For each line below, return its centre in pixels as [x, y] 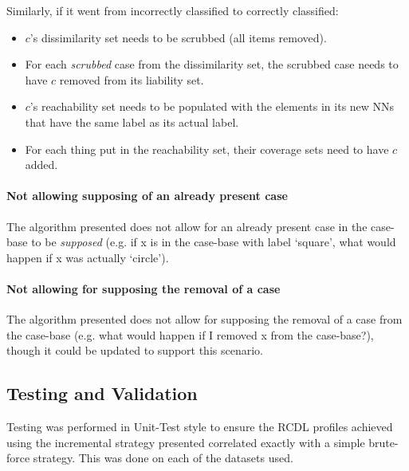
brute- [383, 442]
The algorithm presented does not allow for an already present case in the [187, 226]
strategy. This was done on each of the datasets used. [163, 458]
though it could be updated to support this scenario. [135, 350]
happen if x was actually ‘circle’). [88, 257]
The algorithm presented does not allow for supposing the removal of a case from [204, 319]
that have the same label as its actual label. [132, 122]
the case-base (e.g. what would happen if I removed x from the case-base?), [190, 334]
